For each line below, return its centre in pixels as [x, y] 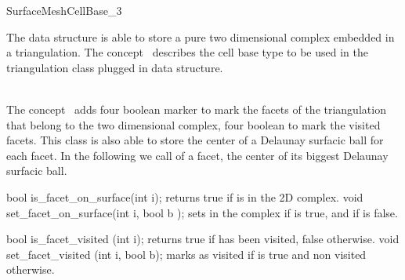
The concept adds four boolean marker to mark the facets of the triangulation [196, 109]
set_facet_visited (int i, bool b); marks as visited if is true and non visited [186, 254]
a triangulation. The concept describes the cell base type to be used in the [187, 52]
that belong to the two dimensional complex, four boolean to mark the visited [193, 124]
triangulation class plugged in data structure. [115, 67]
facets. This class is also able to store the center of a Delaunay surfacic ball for [195, 140]
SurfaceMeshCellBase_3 [64, 10]
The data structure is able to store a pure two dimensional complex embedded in [201, 36]
